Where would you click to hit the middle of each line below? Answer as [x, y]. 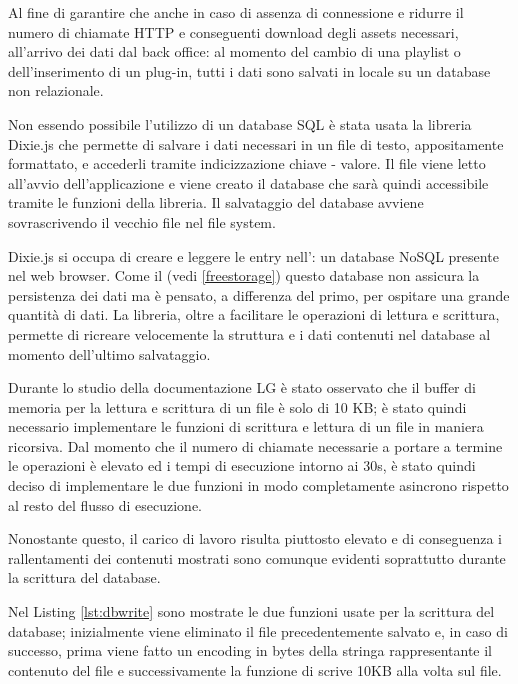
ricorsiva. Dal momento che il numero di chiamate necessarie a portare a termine [255, 445]
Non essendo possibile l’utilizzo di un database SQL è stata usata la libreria [240, 123]
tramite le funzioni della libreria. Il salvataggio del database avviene [216, 202]
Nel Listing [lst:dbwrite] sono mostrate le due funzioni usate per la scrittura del [251, 611]
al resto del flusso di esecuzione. [105, 504]
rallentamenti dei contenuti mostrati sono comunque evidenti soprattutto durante [257, 557]
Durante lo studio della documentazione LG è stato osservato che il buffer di [242, 387]
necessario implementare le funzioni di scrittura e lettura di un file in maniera [246, 426]
